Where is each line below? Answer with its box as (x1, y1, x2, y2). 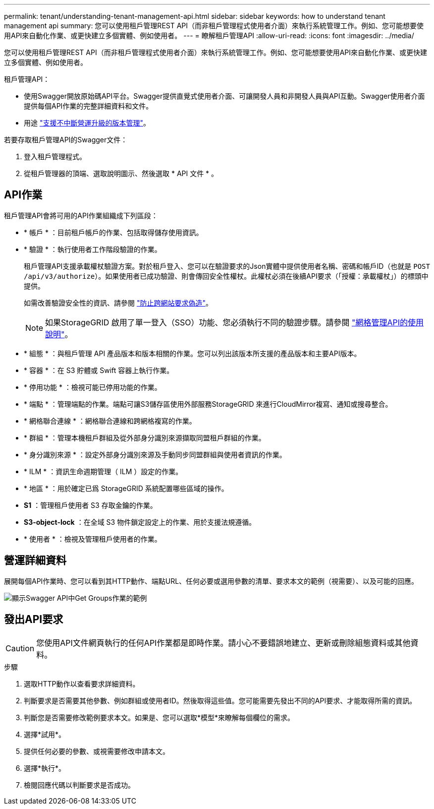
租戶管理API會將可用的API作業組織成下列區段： (4, 211, 158, 220)
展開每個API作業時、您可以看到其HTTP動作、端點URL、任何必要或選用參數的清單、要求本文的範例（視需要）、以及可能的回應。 (4, 576, 419, 585)
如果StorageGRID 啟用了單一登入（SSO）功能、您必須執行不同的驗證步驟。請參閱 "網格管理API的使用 (45, 317, 424, 327)
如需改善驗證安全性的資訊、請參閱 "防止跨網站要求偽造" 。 (24, 298, 213, 307)
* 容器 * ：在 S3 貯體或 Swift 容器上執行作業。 (24, 366, 174, 374)
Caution (5, 643, 35, 653)
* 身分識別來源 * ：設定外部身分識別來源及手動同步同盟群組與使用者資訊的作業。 (24, 450, 286, 459)
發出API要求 (4, 613, 63, 626)
